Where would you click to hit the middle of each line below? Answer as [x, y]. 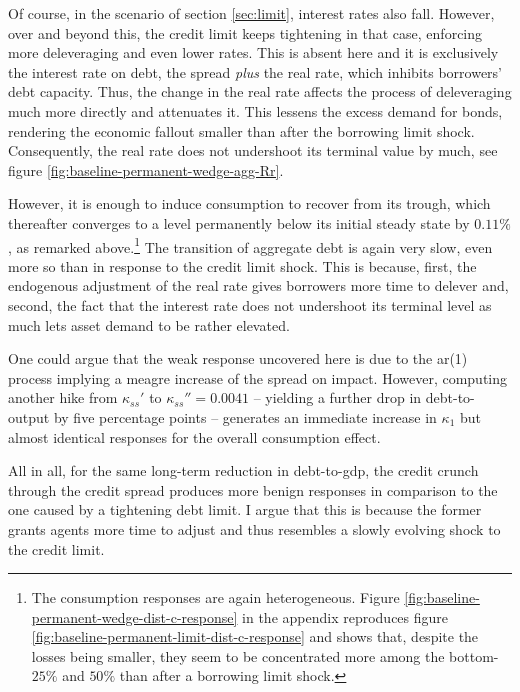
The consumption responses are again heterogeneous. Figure [215, 597]
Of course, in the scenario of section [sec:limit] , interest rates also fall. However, [251, 13]
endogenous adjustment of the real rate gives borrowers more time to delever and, [258, 285]
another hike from [63, 397]
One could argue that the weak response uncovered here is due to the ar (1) [238, 358]
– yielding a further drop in [337, 397]
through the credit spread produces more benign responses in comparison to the [253, 489]
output [29, 416]
